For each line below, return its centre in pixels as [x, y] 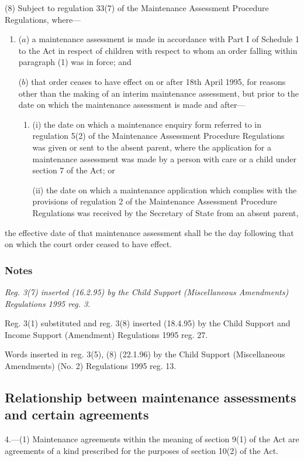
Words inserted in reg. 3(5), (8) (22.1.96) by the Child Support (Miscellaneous [145, 354]
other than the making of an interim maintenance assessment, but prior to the [158, 93]
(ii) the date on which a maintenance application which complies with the [165, 189]
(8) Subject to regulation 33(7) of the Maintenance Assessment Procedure [137, 8]
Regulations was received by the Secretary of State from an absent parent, [165, 212]
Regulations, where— [43, 19]
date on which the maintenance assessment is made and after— [132, 105]
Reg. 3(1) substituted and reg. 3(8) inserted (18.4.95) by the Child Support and [148, 323]
